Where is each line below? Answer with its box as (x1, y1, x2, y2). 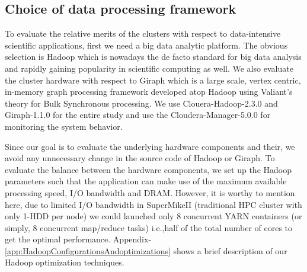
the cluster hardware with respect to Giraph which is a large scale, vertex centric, (5, 73, 301, 86)
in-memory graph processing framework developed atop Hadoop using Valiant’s (5, 85, 293, 98)
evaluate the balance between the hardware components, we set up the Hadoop (5, 163, 292, 175)
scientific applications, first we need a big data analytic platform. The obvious (5, 39, 288, 51)
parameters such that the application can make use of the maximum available (5, 175, 287, 187)
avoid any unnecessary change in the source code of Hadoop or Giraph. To (5, 152, 275, 164)
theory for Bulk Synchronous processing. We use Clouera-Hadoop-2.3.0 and (5, 97, 278, 109)
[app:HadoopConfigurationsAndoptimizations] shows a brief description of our (5, 244, 287, 257)
